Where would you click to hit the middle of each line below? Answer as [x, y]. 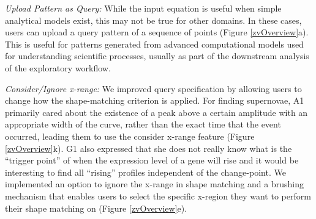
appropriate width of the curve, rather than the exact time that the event [143, 124]
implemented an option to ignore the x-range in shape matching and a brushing [154, 184]
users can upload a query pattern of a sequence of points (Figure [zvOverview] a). [157, 32]
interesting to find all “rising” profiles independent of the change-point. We [145, 172]
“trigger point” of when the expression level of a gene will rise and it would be [152, 160]
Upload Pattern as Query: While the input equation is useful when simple [143, 8]
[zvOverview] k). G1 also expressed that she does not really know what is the [149, 148]
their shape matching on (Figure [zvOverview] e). [96, 208]
